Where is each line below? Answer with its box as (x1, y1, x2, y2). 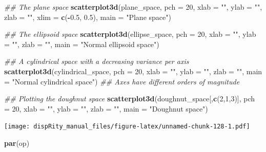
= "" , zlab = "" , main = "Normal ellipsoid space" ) (4, 38, 159, 49)
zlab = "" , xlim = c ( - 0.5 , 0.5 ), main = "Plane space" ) (4, 11, 171, 22)
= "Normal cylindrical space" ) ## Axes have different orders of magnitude (4, 76, 240, 86)
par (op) (4, 138, 30, 148)
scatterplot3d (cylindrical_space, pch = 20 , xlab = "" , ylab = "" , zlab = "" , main (4, 66, 262, 76)
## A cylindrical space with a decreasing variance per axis (4, 56, 189, 67)
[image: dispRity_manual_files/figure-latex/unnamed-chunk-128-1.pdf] (4, 123, 250, 131)
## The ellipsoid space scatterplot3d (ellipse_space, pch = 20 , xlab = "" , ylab (4, 29, 256, 39)
